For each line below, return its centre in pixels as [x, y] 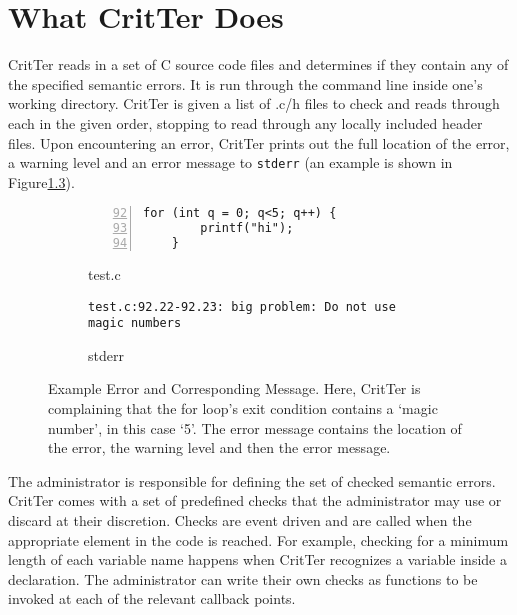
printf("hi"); [247, 228]
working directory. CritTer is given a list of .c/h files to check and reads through [254, 103]
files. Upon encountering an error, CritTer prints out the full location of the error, [259, 142]
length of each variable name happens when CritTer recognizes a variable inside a [257, 559]
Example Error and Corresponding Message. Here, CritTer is [234, 388]
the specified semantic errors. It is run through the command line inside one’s [245, 83]
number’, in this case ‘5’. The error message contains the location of [255, 427]
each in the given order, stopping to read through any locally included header [245, 122]
